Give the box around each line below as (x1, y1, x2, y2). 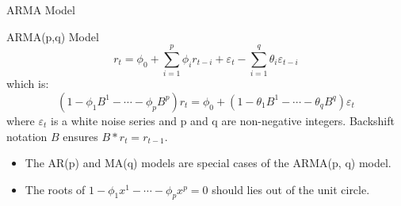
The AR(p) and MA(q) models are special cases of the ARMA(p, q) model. (25, 154, 391, 171)
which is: (6, 75, 49, 92)
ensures (63, 128, 98, 144)
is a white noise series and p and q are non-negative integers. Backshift (51, 112, 395, 128)
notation (6, 128, 48, 144)
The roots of (25, 181, 86, 197)
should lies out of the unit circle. (212, 181, 370, 197)
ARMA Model (6, 2, 75, 17)
